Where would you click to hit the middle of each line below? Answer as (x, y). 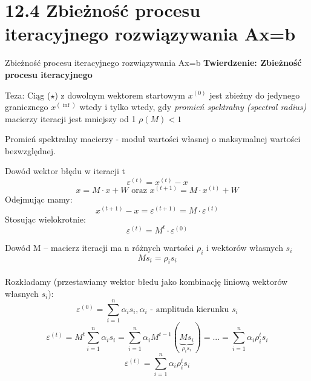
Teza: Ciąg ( (28, 95)
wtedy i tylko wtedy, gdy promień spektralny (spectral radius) (193, 107)
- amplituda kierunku (190, 309)
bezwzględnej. (30, 150)
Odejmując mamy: (39, 199)
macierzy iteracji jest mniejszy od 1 (70, 118)
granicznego (27, 107)
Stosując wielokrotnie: (45, 219)
